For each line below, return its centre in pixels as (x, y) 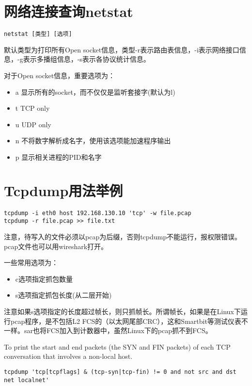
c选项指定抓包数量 (44, 278)
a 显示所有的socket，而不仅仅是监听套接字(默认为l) (95, 92)
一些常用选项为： (31, 262)
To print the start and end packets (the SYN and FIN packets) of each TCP (117, 346)
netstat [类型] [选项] (38, 34)
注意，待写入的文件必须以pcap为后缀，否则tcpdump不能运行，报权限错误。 (123, 236)
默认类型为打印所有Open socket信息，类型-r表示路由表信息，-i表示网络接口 (122, 49)
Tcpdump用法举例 (63, 190)
